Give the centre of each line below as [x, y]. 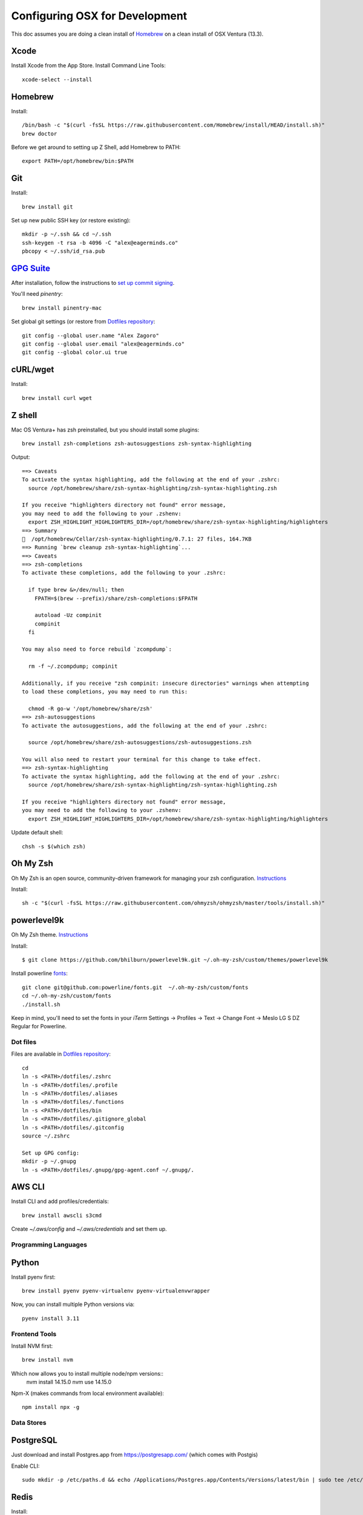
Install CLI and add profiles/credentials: [60, 1201]
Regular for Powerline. [39, 1027]
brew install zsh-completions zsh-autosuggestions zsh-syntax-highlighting [137, 444]
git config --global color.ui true [75, 352]
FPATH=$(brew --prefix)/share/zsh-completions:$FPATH [116, 598]
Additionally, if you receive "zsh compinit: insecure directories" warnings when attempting [165, 683]
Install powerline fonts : [39, 973]
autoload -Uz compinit [68, 615]
